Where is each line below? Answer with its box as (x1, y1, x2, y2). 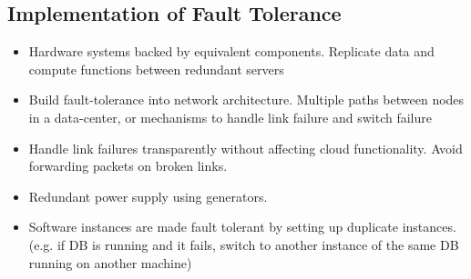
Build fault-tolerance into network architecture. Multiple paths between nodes (28, 90, 465, 109)
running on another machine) (28, 253, 192, 272)
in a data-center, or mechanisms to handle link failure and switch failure (28, 107, 432, 126)
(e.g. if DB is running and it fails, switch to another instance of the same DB (28, 234, 459, 254)
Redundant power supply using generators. (28, 186, 268, 205)
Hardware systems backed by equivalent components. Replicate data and (28, 42, 435, 61)
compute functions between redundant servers (28, 59, 284, 78)
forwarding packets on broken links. (28, 156, 228, 175)
